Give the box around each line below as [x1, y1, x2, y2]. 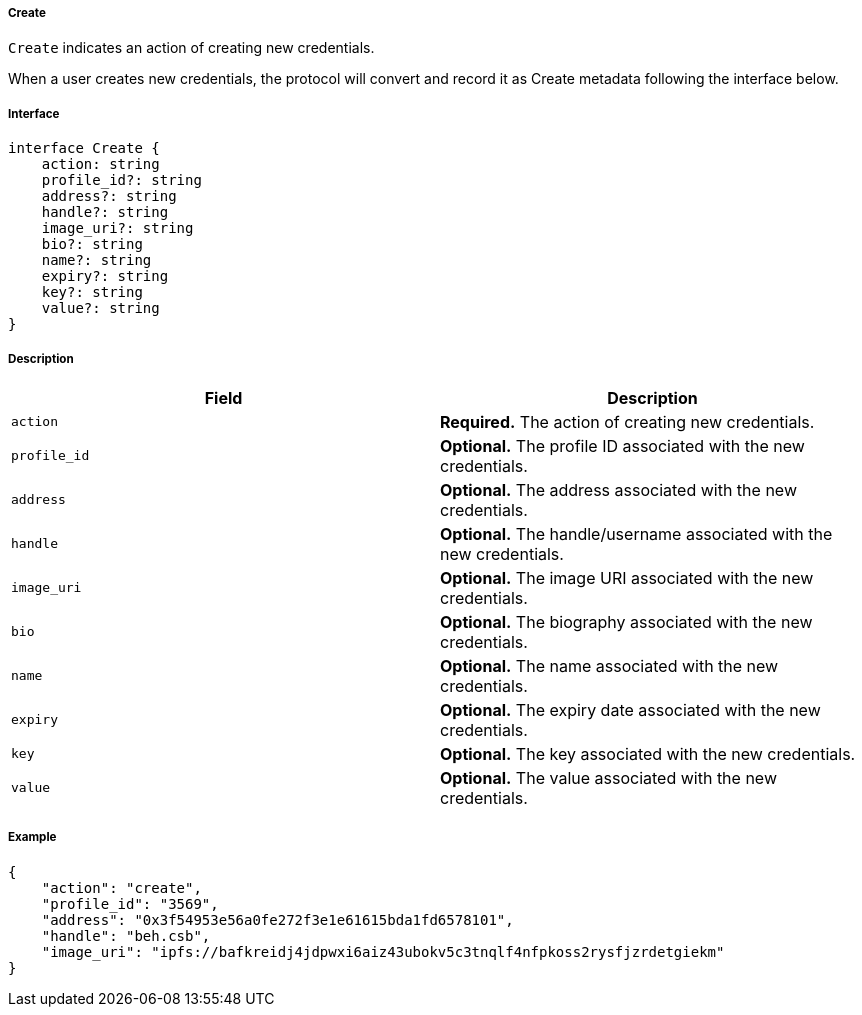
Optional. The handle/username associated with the [440, 523, 833, 544]
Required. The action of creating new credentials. [440, 411, 815, 432]
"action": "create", [41, 879, 202, 896]
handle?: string [41, 204, 169, 221]
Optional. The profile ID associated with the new [440, 435, 805, 456]
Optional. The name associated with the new [440, 655, 779, 676]
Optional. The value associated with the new [440, 767, 777, 788]
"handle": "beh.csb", [41, 927, 211, 944]
